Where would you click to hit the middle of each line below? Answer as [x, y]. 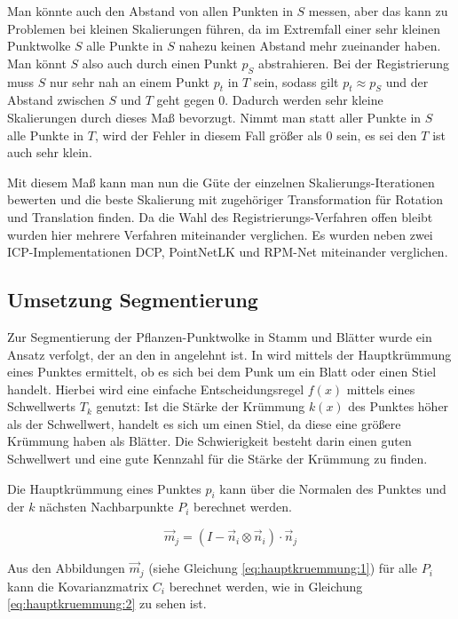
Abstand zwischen [56, 100]
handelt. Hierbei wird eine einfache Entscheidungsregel [156, 389]
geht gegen [186, 100]
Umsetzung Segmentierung [133, 300]
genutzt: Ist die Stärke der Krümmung [201, 406]
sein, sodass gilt [296, 81]
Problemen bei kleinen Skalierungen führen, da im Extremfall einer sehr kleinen [224, 28]
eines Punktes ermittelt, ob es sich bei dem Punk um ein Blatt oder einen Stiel [222, 372]
